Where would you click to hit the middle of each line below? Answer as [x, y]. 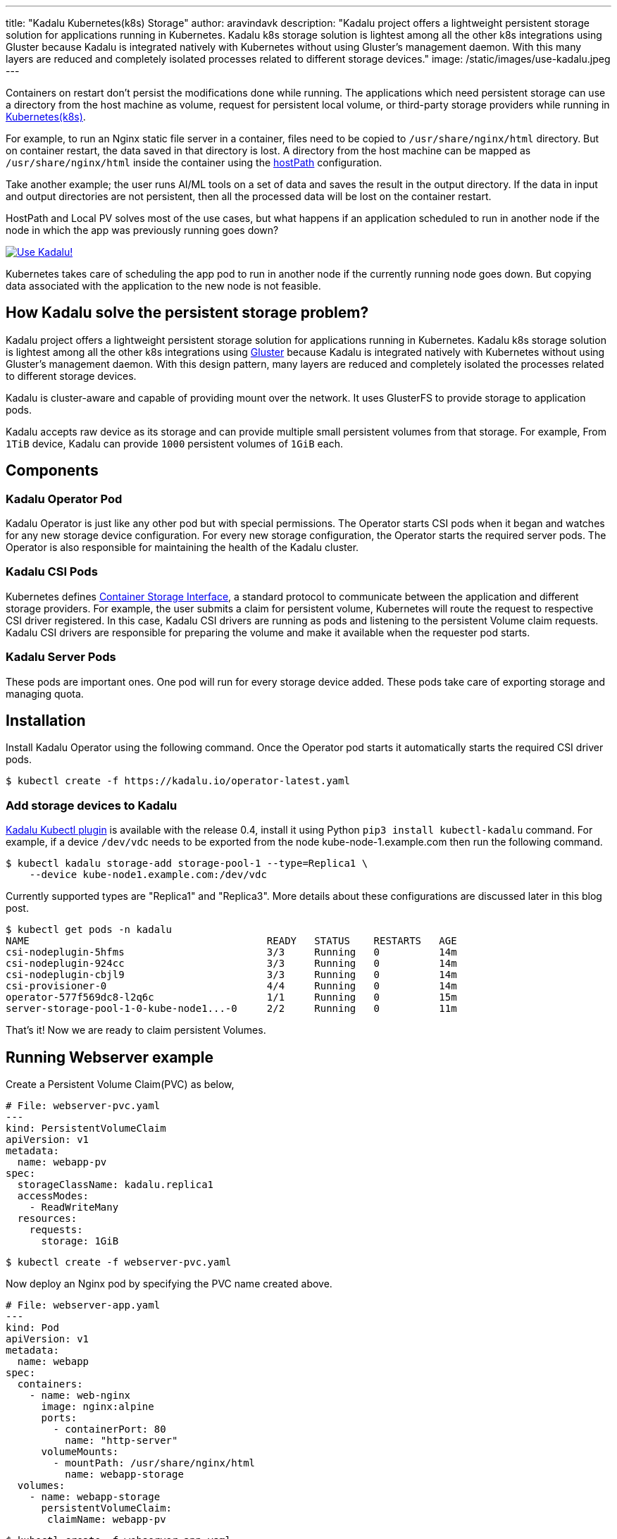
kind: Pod [32, 1328]
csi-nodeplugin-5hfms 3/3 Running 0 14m [231, 952]
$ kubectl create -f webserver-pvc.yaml [119, 1262]
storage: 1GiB [80, 1241]
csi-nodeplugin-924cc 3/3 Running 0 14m [231, 964]
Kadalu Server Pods [61, 657]
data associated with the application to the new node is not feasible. [163, 286]
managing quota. [45, 693]
